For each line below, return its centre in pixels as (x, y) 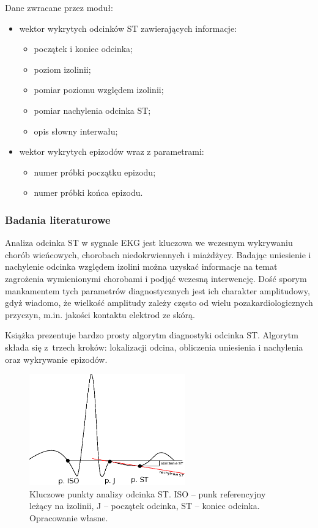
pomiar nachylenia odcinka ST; (92, 110)
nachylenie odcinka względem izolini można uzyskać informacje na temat (141, 266)
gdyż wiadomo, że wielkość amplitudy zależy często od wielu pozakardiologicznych (159, 303)
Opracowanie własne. (69, 518)
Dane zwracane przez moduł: (59, 7)
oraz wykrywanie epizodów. (56, 359)
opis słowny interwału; (76, 131)
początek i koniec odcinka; (83, 49)
